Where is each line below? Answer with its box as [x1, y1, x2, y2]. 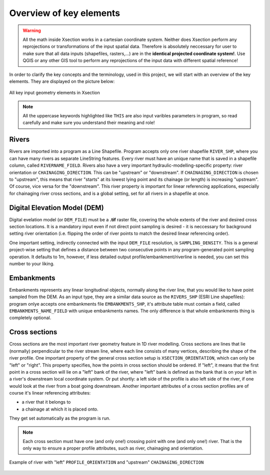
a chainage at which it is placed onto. [21, 406, 98, 412]
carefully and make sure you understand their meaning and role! [22, 120, 155, 126]
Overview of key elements [9, 7, 120, 18]
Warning [22, 27, 41, 33]
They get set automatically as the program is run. [9, 415, 110, 422]
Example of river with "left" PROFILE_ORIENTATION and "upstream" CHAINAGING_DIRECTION [9, 459, 204, 465]
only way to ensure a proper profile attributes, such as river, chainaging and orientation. [22, 445, 203, 452]
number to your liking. [9, 260, 54, 267]
